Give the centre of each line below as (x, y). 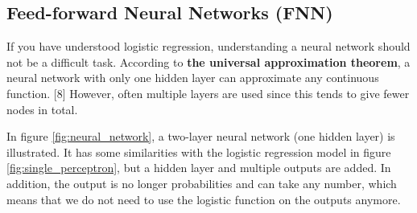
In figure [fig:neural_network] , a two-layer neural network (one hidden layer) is (201, 136)
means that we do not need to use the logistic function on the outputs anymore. (204, 199)
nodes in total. (42, 109)
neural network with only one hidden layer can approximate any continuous (193, 78)
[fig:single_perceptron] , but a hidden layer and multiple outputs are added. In (199, 168)
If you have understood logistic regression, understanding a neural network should (208, 46)
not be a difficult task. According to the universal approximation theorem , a (208, 61)
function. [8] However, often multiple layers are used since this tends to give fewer (208, 93)
